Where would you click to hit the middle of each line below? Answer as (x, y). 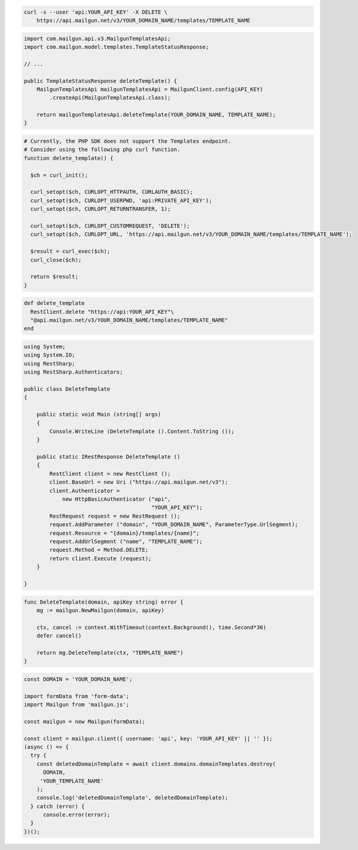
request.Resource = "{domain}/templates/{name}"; (124, 533)
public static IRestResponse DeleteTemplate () (109, 457)
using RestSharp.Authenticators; (73, 372)
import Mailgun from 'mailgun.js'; (76, 705)
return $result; (54, 277)
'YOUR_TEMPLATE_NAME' (72, 781)
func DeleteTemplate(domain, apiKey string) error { (104, 602)
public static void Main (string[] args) (99, 414)
